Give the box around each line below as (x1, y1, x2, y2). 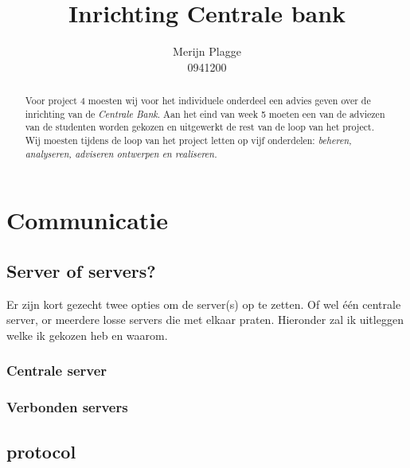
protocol (6, 439, 76, 463)
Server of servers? (6, 258, 156, 283)
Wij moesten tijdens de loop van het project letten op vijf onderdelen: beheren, (25, 134, 352, 147)
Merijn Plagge (173, 43, 241, 60)
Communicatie (6, 204, 169, 236)
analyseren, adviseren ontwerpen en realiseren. (25, 146, 217, 160)
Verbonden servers (6, 397, 128, 417)
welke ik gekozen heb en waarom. (6, 326, 168, 343)
